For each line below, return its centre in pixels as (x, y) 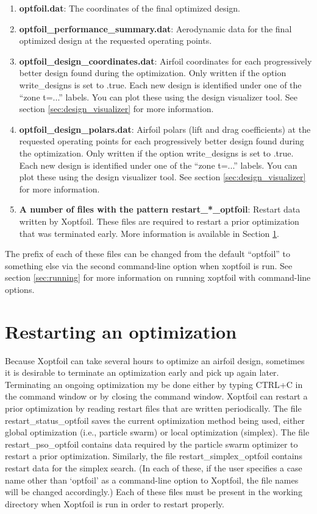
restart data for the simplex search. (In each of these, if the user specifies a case (154, 467)
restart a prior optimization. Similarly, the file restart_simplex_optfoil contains (154, 456)
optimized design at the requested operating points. (116, 40)
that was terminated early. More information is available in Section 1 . (149, 233)
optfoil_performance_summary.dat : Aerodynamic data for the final (155, 28)
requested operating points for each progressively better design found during (162, 141)
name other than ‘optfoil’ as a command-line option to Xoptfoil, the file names (152, 480)
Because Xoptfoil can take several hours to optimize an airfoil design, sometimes (155, 360)
